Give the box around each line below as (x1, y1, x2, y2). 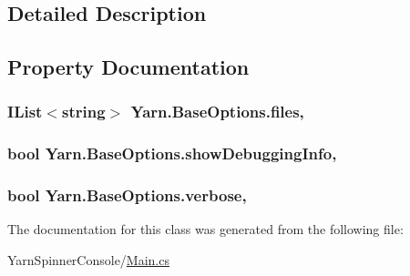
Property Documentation (7, 53, 250, 81)
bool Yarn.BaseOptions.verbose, (7, 184, 247, 207)
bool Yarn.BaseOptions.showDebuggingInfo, (7, 142, 337, 165)
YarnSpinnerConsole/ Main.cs (7, 250, 169, 270)
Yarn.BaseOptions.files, (130, 100, 304, 123)
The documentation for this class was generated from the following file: (7, 220, 404, 239)
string (62, 100, 106, 123)
